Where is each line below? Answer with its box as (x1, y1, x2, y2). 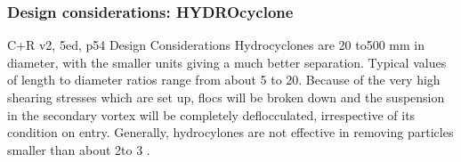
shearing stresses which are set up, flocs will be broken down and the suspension (7, 88, 445, 106)
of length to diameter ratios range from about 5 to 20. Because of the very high (7, 70, 441, 89)
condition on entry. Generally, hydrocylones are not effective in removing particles (7, 123, 454, 142)
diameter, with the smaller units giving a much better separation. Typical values (7, 53, 447, 71)
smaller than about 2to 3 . (7, 140, 150, 158)
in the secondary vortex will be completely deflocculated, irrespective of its (7, 105, 416, 124)
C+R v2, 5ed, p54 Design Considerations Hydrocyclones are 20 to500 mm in (7, 36, 425, 54)
